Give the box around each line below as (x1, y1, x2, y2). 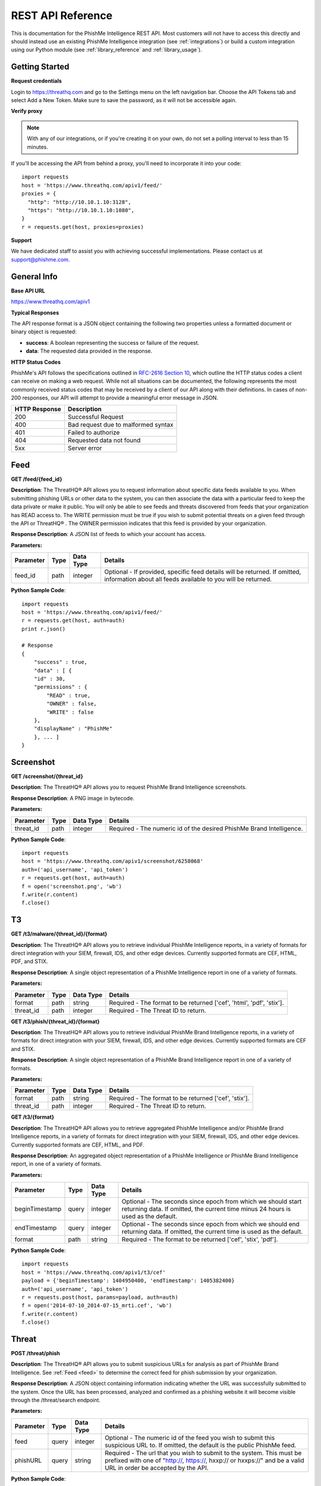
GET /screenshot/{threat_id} (11, 773, 83, 780)
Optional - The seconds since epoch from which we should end (121, 1220, 300, 1229)
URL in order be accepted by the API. (105, 1463, 209, 1472)
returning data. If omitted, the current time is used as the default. (121, 1227, 303, 1236)
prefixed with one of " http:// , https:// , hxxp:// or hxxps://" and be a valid (105, 1456, 304, 1465)
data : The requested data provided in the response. (26, 348, 153, 355)
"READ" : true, (46, 692, 91, 698)
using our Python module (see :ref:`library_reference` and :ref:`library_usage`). (11, 46, 202, 53)
